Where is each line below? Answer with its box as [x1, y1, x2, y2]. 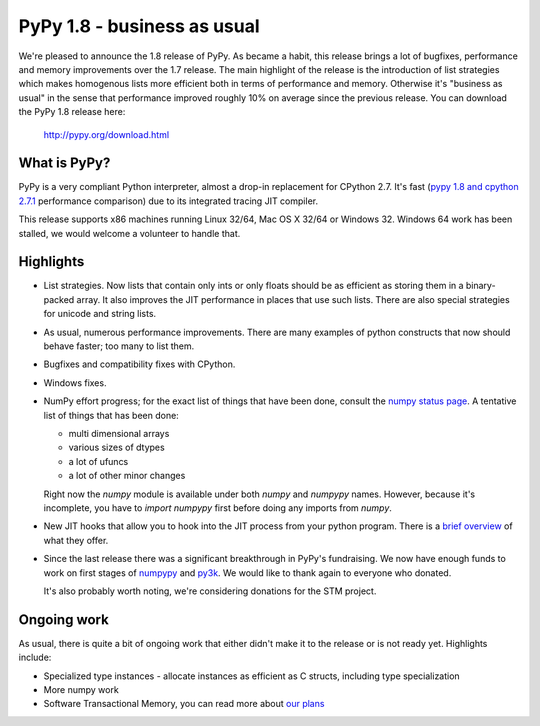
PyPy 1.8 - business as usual [18, 15, 260, 37]
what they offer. [43, 534, 109, 546]
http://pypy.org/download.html [43, 128, 170, 140]
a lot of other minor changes [68, 470, 186, 482]
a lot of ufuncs [68, 455, 129, 467]
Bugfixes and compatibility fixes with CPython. [43, 358, 236, 370]
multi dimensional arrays [68, 428, 170, 439]
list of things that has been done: [43, 409, 179, 421]
